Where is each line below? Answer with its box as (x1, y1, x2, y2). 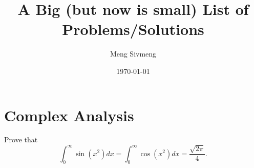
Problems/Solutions (62, 18, 204, 40)
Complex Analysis (4, 104, 134, 125)
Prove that (4, 134, 38, 145)
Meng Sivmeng (110, 48, 157, 59)
